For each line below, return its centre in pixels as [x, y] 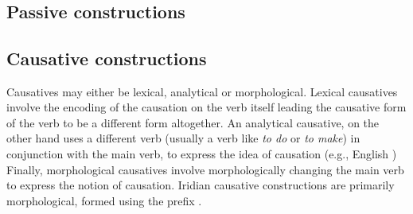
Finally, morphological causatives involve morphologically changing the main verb [205, 169]
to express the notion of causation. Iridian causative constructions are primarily [201, 185]
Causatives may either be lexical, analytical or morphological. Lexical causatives [202, 91]
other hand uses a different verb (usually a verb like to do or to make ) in [183, 138]
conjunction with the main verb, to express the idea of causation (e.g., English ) [202, 153]
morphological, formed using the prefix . [104, 200]
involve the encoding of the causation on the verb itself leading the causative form [206, 107]
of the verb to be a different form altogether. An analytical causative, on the [193, 122]
